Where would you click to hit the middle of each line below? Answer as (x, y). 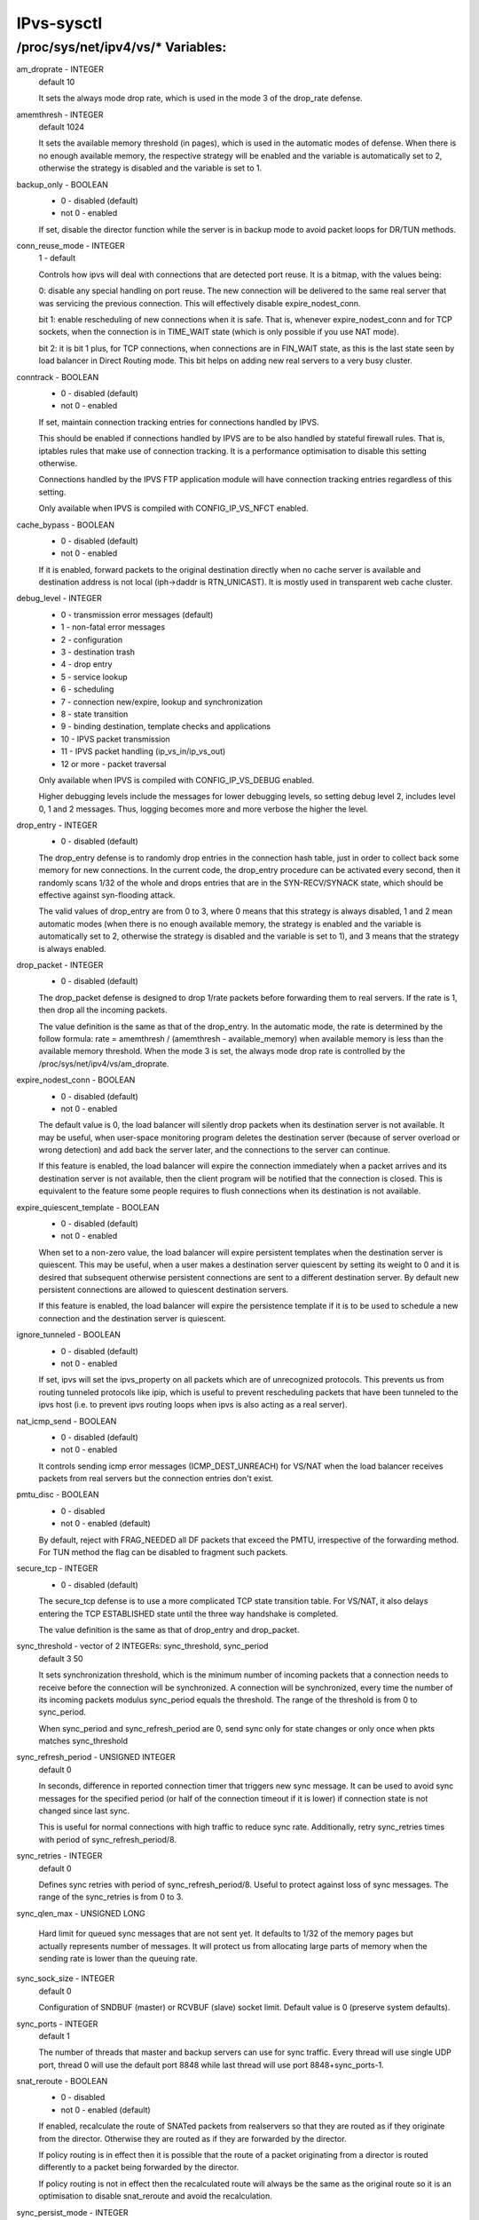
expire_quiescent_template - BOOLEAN (88, 1207)
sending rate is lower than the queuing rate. (118, 1958)
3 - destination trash (98, 652)
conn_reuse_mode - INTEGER (71, 246)
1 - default (57, 258)
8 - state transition (94, 714)
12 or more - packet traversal (114, 764)
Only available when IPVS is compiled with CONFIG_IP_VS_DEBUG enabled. (177, 780)
